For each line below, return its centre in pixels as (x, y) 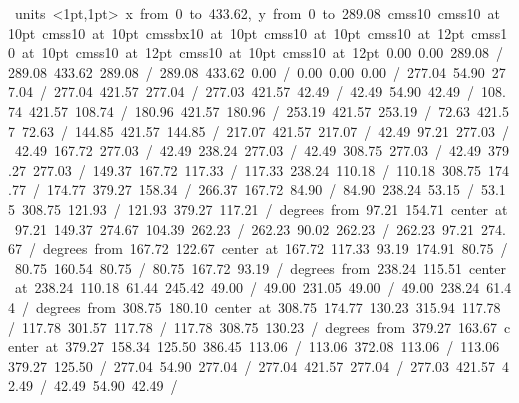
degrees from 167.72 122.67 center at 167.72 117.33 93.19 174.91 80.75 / (275, 248)
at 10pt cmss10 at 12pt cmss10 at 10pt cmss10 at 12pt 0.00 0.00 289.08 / (262, 52)
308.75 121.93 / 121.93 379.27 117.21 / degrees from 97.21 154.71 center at (264, 208)
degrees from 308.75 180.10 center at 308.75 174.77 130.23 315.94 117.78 (268, 306)
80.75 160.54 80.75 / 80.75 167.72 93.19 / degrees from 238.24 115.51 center (260, 267)
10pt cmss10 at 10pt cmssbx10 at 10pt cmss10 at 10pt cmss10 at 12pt (236, 32)
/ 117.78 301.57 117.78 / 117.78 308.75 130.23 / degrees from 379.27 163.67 (253, 326)
